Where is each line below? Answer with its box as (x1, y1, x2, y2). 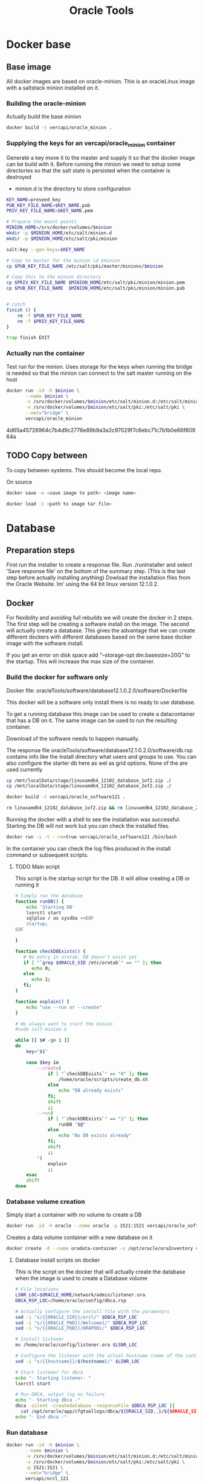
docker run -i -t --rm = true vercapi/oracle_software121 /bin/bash (6, 834, 177, 840)
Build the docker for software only (6, 673, 109, 681)
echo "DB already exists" (58, 1088, 124, 1094)
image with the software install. (6, 640, 84, 647)
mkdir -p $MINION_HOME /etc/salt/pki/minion (6, 235, 118, 242)
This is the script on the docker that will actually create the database (14, 1268, 185, 1276)
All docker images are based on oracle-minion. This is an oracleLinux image (6, 78, 195, 85)
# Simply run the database (14, 892, 83, 899)
